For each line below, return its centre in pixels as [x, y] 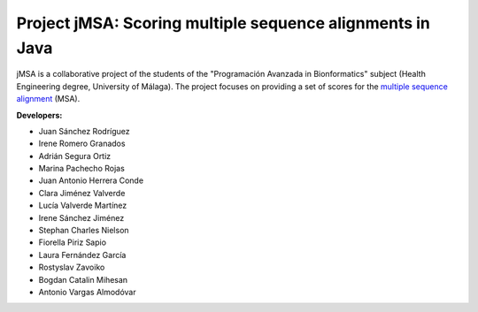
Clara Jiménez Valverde [82, 193]
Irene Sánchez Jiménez [81, 217]
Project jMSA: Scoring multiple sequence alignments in [224, 23]
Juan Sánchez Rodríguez [84, 131]
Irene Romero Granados [82, 144]
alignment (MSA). [48, 99]
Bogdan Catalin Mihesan [83, 279]
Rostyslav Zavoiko [72, 267]
